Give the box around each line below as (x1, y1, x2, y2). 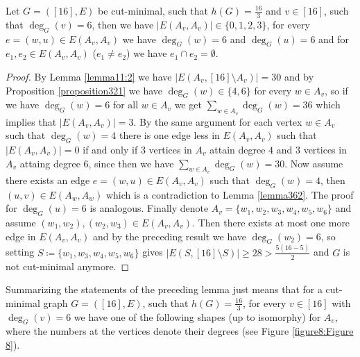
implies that (6, 114, 57, 128)
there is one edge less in (119, 128, 220, 142)
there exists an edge (6, 172, 90, 187)
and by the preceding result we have (93, 229, 247, 243)
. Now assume (284, 156, 343, 170)
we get (174, 97, 202, 112)
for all (112, 97, 139, 112)
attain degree (209, 142, 266, 156)
